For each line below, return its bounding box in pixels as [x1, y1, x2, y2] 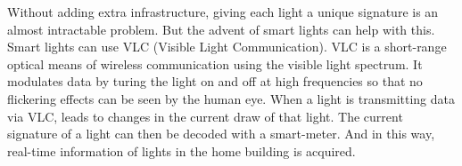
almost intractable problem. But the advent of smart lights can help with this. [7, 20, 435, 38]
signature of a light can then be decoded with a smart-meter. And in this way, [7, 124, 435, 143]
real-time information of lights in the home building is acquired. [7, 141, 356, 160]
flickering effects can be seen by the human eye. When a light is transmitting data [7, 89, 456, 107]
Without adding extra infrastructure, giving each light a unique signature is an [7, 3, 439, 20]
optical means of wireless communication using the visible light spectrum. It [7, 54, 423, 73]
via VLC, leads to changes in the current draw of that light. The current [7, 107, 403, 125]
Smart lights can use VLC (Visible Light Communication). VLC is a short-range [7, 37, 447, 56]
